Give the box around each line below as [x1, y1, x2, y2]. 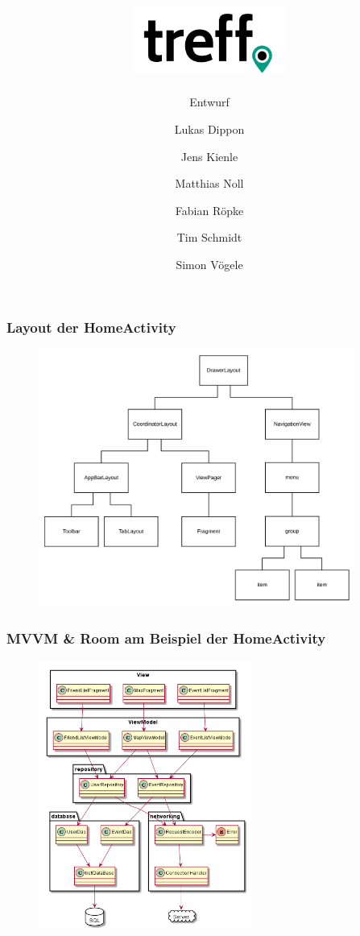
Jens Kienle [180, 147, 238, 164]
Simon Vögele [176, 256, 243, 273]
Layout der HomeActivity [6, 317, 176, 337]
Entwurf [189, 93, 230, 110]
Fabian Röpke [175, 201, 244, 218]
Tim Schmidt [176, 229, 242, 246]
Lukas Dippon [174, 121, 245, 138]
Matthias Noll [175, 175, 244, 192]
